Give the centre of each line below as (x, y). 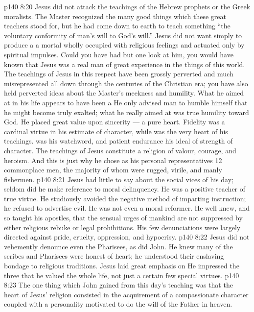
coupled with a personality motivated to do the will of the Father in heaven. (118, 304)
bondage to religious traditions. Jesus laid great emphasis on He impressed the (122, 266)
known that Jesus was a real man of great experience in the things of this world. (125, 64)
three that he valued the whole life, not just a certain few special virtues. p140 (122, 275)
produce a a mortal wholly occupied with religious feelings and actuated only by (124, 45)
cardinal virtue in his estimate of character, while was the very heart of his (116, 131)
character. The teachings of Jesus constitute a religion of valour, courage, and (120, 150)
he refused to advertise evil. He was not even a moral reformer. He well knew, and (127, 208)
